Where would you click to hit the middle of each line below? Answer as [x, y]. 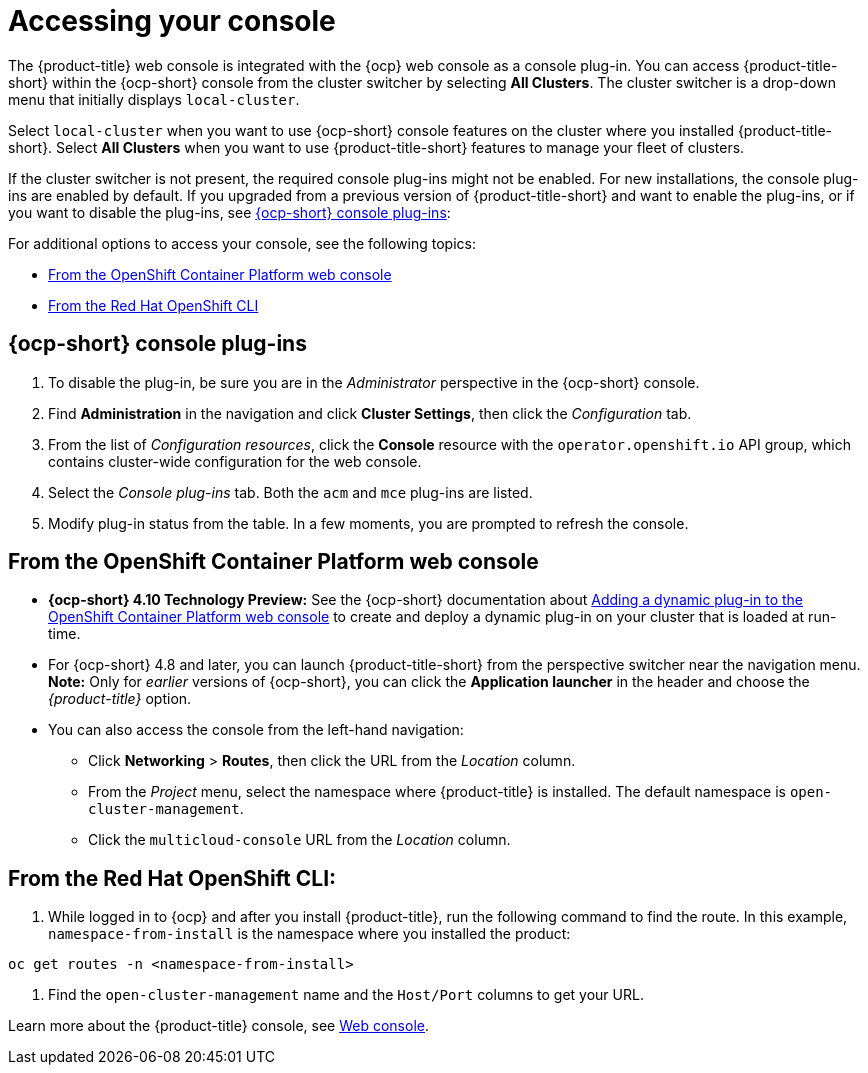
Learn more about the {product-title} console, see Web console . [219, 1026]
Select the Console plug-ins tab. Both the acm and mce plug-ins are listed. [290, 492]
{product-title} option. [120, 699]
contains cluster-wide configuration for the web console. [235, 461]
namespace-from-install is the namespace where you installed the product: [309, 934]
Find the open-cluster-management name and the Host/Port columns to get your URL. [346, 995]
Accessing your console [172, 21]
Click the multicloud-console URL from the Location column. [299, 840]
